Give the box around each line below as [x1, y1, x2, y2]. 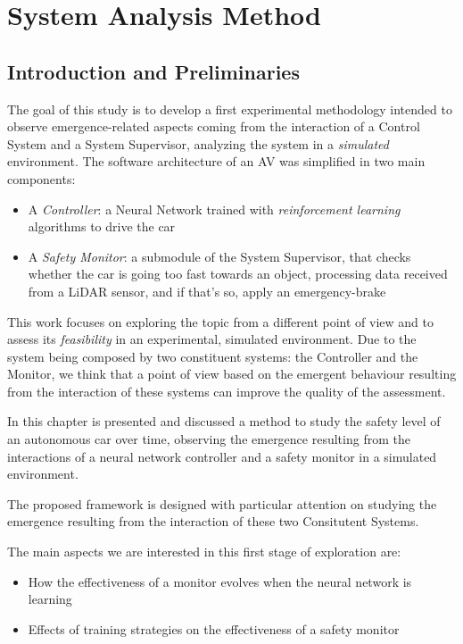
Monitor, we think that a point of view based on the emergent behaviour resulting [7, 364, 457, 383]
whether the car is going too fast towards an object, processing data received [28, 264, 448, 283]
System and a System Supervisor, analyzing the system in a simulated [7, 134, 389, 153]
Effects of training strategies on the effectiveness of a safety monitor [28, 619, 400, 638]
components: [7, 169, 76, 188]
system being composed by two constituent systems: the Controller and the [7, 347, 418, 365]
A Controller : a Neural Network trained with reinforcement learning [28, 199, 401, 218]
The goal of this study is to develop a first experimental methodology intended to [7, 99, 452, 118]
